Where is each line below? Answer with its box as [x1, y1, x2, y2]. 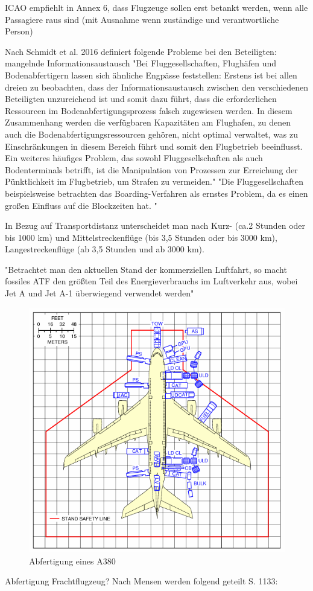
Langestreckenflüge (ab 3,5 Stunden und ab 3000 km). [5, 243, 204, 255]
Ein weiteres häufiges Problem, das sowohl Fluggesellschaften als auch [5, 152, 263, 164]
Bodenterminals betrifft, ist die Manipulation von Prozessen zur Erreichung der [5, 163, 298, 176]
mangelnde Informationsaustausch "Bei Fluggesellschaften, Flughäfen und [5, 57, 277, 69]
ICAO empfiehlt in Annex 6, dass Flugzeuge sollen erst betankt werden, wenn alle [5, 1, 308, 13]
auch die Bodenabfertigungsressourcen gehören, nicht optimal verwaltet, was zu [5, 127, 299, 140]
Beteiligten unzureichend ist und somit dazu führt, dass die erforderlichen [5, 92, 277, 105]
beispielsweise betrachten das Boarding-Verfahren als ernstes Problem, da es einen [5, 187, 308, 199]
